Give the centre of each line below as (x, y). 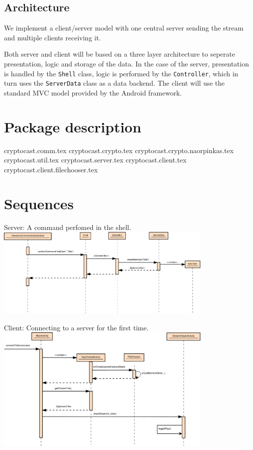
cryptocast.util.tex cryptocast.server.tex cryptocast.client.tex (95, 160)
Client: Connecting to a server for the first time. (76, 327)
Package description (73, 126)
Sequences (39, 203)
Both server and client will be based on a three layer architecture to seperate (120, 54)
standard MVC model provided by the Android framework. (93, 92)
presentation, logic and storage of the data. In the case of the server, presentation (126, 63)
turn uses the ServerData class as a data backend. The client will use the (114, 83)
